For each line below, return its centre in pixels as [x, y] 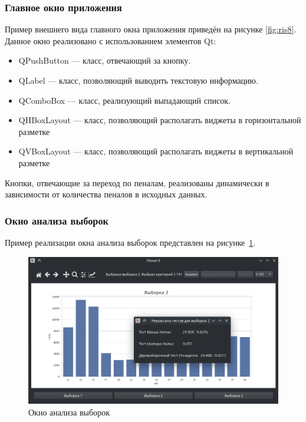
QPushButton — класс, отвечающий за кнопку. [105, 60]
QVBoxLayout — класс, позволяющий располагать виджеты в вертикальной [156, 151]
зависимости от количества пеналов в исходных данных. [106, 194]
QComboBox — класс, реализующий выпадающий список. [124, 100]
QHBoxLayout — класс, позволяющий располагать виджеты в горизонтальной [160, 120]
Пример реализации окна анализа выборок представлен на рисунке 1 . [130, 242]
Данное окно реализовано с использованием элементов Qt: [111, 40]
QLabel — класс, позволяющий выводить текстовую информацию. [138, 80]
